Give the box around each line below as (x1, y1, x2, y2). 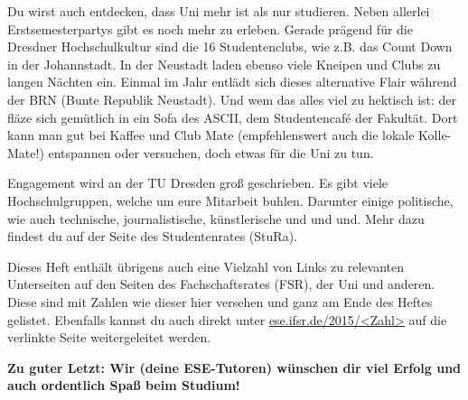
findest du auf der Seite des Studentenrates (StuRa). (7, 227, 297, 246)
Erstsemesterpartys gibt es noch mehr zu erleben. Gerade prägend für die (7, 19, 413, 38)
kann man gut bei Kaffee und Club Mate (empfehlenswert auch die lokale (7, 126, 415, 144)
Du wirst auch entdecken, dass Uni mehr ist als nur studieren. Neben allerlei (7, 2, 430, 20)
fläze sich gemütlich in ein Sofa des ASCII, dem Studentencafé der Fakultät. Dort (7, 107, 458, 126)
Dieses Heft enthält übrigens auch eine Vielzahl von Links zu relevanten (7, 256, 405, 275)
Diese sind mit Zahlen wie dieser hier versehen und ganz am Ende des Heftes (7, 292, 433, 311)
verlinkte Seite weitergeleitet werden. (7, 328, 211, 347)
